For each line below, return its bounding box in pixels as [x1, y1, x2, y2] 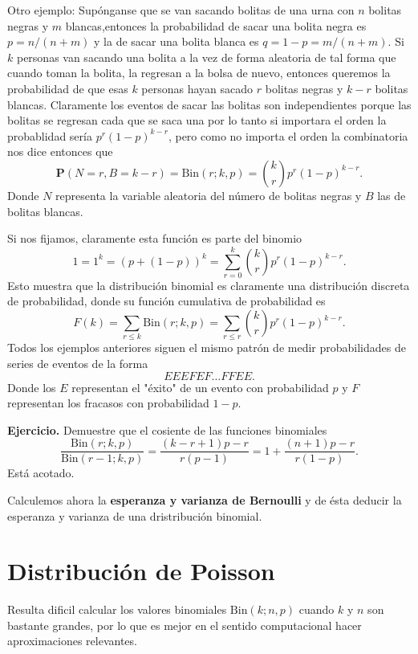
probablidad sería [7, 127, 92, 144]
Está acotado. [7, 464, 75, 481]
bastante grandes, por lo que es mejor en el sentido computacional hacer [7, 616, 362, 633]
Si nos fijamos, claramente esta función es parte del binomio [7, 230, 302, 247]
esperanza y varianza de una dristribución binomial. [7, 507, 262, 524]
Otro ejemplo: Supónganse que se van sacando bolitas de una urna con [7, 2, 355, 18]
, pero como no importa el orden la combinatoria [168, 127, 408, 144]
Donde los [7, 378, 56, 395]
